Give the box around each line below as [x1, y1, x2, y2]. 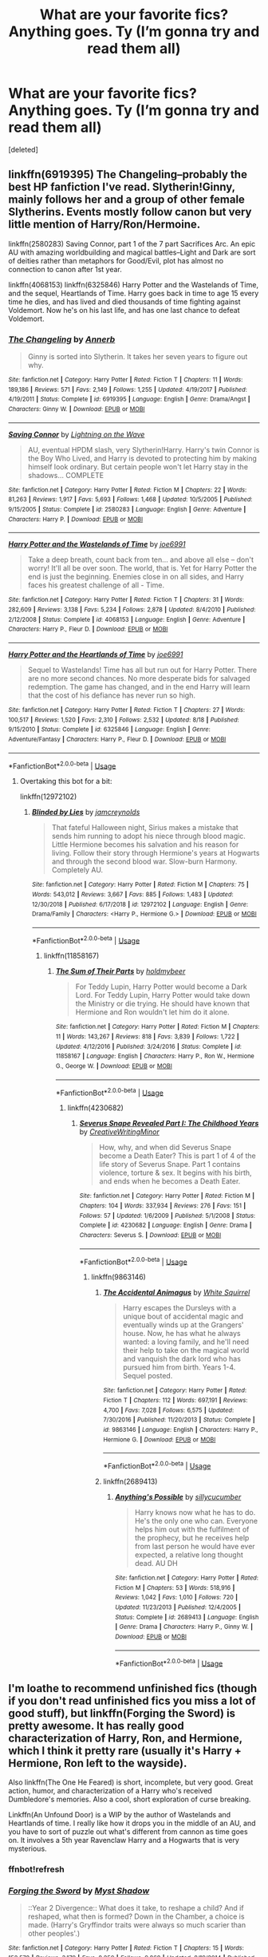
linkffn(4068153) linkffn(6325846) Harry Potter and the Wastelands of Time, [8, 279, 259, 289]
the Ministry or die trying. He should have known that [75, 999, 250, 1009]
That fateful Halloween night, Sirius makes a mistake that [51, 823, 239, 832]
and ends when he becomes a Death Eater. [99, 1176, 241, 1186]
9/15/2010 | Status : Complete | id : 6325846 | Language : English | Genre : [8, 725, 211, 733]
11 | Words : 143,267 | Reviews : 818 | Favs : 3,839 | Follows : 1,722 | [55, 1033, 239, 1041]
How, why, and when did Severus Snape [99, 1143, 231, 1152]
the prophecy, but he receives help [134, 1532, 250, 1542]
